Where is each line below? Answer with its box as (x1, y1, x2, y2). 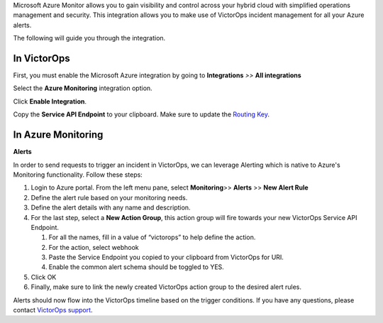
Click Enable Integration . (13, 97, 87, 106)
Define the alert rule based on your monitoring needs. (30, 193, 188, 202)
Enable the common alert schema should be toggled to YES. (48, 263, 225, 271)
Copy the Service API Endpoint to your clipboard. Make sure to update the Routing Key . (13, 110, 270, 119)
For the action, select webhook (48, 243, 140, 251)
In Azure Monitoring (13, 128, 104, 141)
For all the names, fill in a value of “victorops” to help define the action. (48, 233, 256, 241)
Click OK (30, 273, 57, 281)
